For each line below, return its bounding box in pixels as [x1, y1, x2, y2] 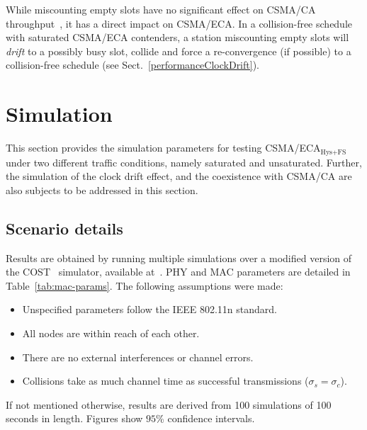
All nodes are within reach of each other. [22, 325, 200, 340]
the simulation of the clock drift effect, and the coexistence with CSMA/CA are [6, 169, 352, 183]
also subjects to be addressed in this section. [6, 182, 198, 197]
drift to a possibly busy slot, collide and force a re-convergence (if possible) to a [6, 43, 351, 58]
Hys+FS [320, 148, 346, 156]
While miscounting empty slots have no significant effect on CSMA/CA [6, 2, 316, 16]
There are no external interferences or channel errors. [22, 349, 254, 364]
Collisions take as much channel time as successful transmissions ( [22, 373, 309, 388]
